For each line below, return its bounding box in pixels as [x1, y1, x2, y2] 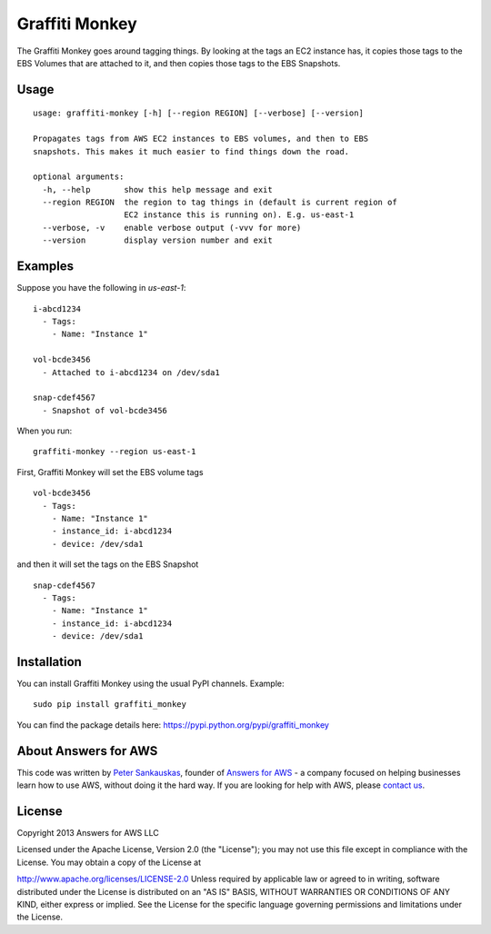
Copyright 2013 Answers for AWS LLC [16, 828, 159, 839]
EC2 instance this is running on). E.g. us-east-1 [124, 210, 355, 220]
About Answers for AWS [16, 743, 158, 759]
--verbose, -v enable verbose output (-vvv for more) [42, 223, 302, 233]
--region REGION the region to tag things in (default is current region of [42, 197, 397, 208]
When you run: [16, 425, 73, 436]
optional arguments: [33, 172, 125, 182]
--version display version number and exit [42, 235, 273, 245]
